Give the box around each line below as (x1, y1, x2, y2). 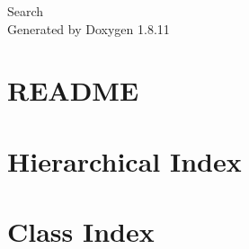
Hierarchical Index (7, 142, 242, 179)
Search (7, 2, 44, 20)
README (7, 72, 139, 109)
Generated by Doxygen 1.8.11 (7, 19, 170, 38)
